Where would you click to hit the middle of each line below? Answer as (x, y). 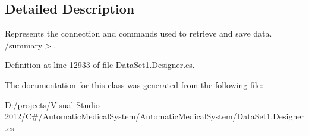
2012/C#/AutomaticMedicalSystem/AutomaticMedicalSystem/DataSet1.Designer (154, 116)
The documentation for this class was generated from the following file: (134, 84)
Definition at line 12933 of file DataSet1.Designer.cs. (100, 65)
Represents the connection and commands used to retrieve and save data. (138, 33)
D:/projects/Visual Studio (52, 104)
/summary (24, 45)
